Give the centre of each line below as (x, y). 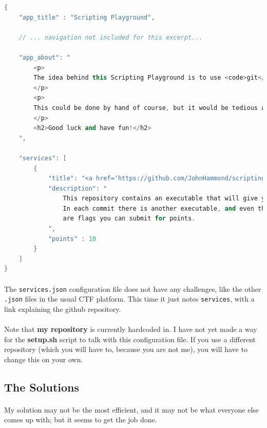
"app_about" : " (44, 57)
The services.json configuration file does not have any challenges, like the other (133, 289)
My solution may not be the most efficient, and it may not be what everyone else (132, 409)
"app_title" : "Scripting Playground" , (87, 17)
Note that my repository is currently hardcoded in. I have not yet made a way (131, 329)
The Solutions (42, 387)
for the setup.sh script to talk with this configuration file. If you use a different (130, 339)
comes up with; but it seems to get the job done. (81, 420)
